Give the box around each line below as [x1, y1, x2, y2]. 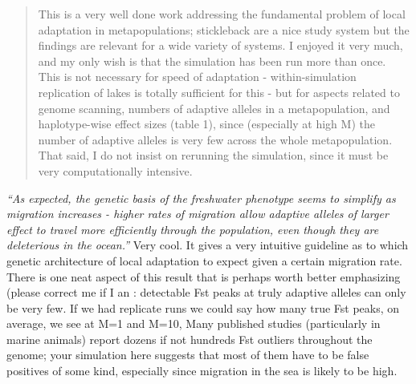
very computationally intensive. [38, 162, 193, 179]
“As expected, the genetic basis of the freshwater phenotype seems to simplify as [6, 189, 396, 206]
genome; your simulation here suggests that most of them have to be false [6, 346, 369, 363]
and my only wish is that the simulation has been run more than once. [38, 52, 386, 69]
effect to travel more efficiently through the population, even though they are [6, 220, 379, 237]
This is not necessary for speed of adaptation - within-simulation [38, 68, 357, 85]
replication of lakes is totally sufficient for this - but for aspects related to [38, 83, 400, 100]
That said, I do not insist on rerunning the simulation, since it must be [38, 147, 389, 164]
